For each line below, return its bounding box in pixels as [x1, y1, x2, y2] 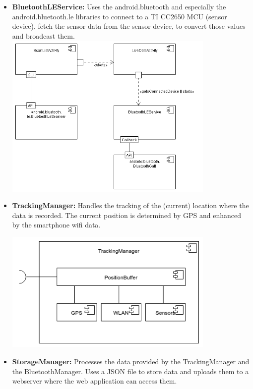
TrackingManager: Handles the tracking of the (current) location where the [12, 200, 249, 211]
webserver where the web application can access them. [12, 376, 177, 386]
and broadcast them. [12, 30, 75, 41]
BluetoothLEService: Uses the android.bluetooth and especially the [12, 1, 226, 11]
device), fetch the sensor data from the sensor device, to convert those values [12, 21, 246, 31]
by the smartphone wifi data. [12, 220, 101, 230]
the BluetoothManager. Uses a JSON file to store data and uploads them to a [12, 366, 249, 376]
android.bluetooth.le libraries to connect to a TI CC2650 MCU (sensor [12, 11, 227, 21]
